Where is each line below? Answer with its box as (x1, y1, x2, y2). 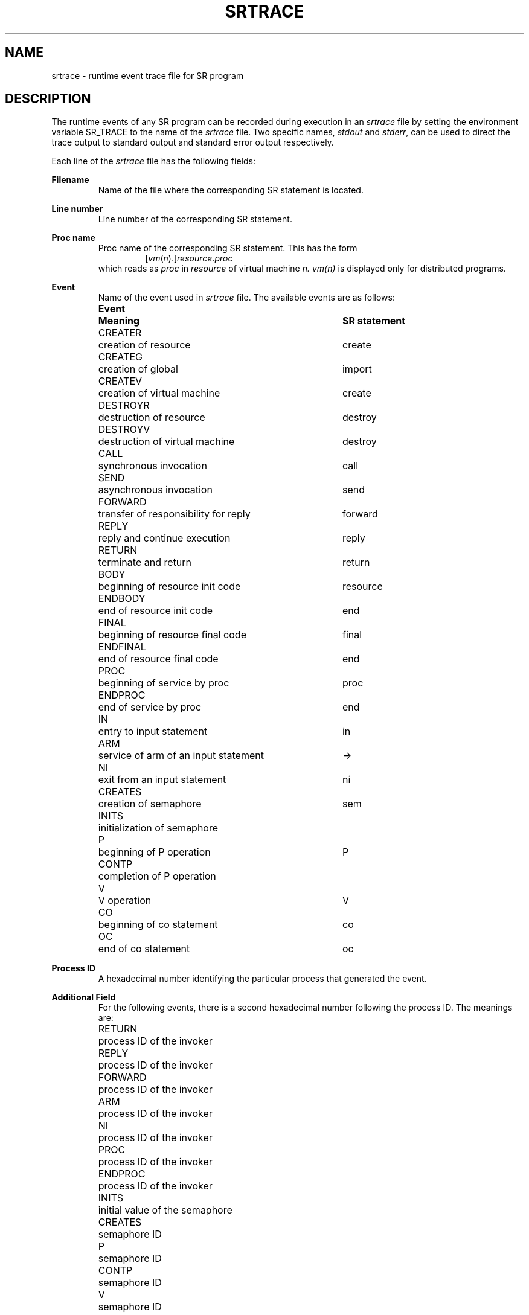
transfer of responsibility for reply (98, 508, 251, 520)
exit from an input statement (98, 773, 226, 786)
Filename (51, 174, 89, 185)
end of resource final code (98, 653, 219, 665)
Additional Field (51, 992, 116, 1003)
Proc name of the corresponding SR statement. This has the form (98, 243, 357, 254)
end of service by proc (98, 701, 202, 714)
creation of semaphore (98, 798, 202, 810)
